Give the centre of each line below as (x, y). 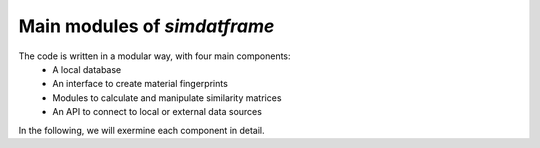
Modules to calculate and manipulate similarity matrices (167, 97)
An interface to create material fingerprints (140, 84)
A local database (87, 69)
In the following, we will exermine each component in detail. (141, 130)
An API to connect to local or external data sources (157, 112)
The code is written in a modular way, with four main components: (154, 56)
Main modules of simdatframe (146, 26)
